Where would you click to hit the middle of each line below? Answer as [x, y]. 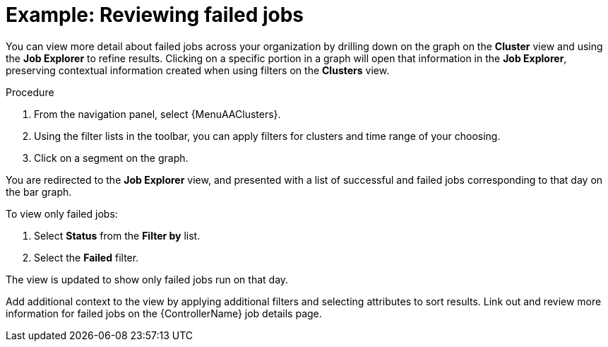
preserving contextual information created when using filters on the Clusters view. [198, 70]
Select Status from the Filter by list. [117, 235]
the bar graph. [39, 192]
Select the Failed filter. [87, 257]
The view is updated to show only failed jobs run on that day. [147, 279]
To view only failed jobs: [62, 213]
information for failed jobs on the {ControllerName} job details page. [164, 313]
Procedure [30, 92]
